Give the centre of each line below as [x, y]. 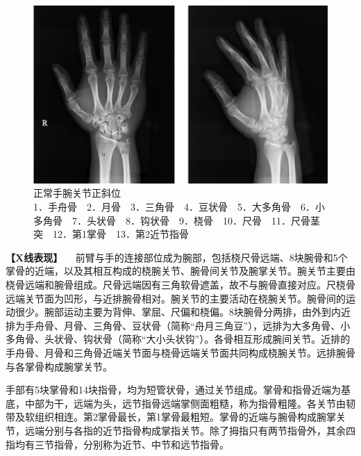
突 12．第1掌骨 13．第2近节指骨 [111, 234]
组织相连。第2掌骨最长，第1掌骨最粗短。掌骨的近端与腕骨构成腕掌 [185, 417]
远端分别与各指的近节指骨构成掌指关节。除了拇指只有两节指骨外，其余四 [190, 430]
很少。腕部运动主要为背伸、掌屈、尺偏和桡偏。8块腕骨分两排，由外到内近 [183, 312]
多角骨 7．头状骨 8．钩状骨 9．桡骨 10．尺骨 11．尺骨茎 [177, 220]
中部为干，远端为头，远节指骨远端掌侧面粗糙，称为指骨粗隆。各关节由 [185, 403]
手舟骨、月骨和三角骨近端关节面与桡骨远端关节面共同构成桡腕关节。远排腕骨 [180, 352]
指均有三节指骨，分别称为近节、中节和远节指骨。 [117, 444]
